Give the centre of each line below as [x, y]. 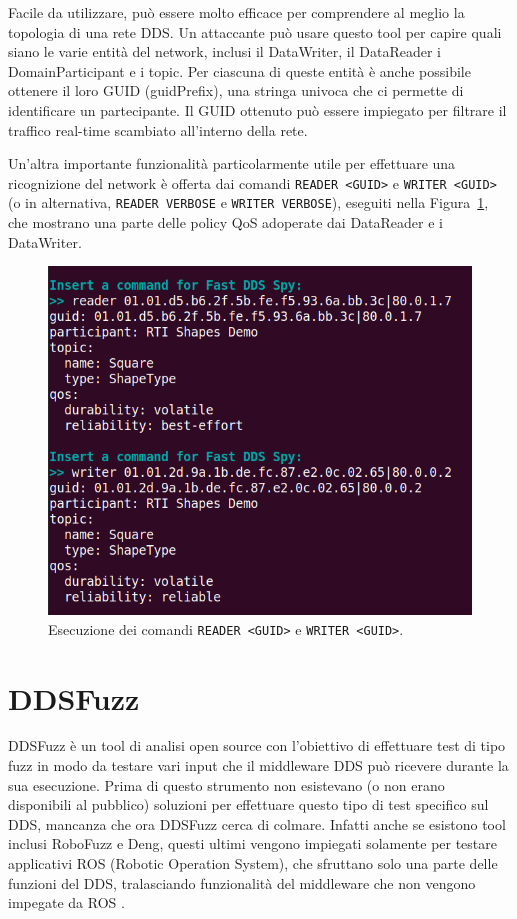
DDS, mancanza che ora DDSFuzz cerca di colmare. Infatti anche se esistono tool [257, 823]
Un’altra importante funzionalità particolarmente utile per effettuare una [232, 163]
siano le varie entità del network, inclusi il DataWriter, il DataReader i [224, 51]
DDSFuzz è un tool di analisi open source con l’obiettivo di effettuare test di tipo [257, 745]
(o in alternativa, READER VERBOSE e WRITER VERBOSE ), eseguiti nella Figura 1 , [248, 202]
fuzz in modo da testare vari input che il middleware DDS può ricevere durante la [258, 765]
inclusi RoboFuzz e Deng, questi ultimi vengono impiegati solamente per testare [253, 843]
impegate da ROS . [66, 902]
